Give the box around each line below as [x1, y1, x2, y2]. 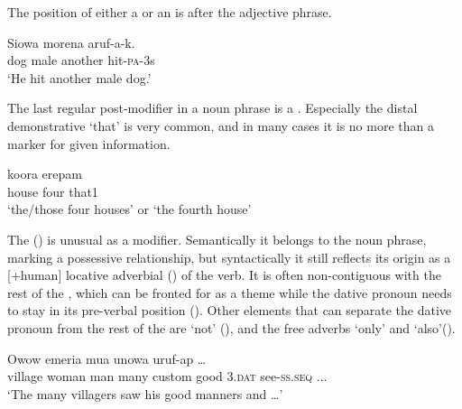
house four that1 [7, 181, 98, 200]
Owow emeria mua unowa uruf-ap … [7, 349, 207, 367]
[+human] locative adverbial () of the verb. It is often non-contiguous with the [7, 265, 441, 284]
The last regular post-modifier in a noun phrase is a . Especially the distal [7, 98, 418, 117]
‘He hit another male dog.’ [7, 68, 152, 87]
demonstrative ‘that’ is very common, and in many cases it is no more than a [7, 116, 434, 135]
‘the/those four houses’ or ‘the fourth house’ [7, 200, 252, 218]
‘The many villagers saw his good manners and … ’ [7, 384, 283, 403]
